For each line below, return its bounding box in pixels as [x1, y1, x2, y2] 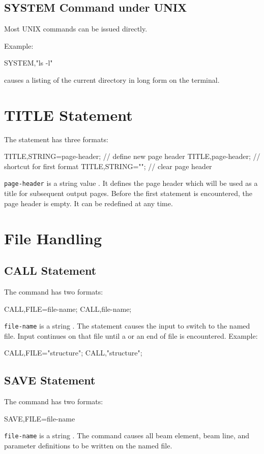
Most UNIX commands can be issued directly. [4, 23, 148, 34]
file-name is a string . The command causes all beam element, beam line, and [4, 430, 249, 441]
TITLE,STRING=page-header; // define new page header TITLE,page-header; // [4, 151, 260, 161]
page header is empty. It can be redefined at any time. [4, 198, 173, 208]
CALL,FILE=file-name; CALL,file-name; [4, 303, 132, 314]
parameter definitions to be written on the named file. [4, 440, 172, 450]
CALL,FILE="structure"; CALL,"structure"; [4, 347, 142, 358]
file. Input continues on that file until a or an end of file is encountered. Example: [4, 330, 258, 341]
